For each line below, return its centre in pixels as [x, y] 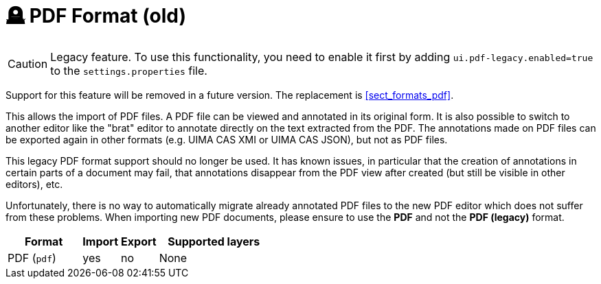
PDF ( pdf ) [32, 258]
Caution [28, 63]
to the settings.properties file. [129, 70]
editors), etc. [34, 184]
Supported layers [214, 241]
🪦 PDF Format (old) [96, 16]
